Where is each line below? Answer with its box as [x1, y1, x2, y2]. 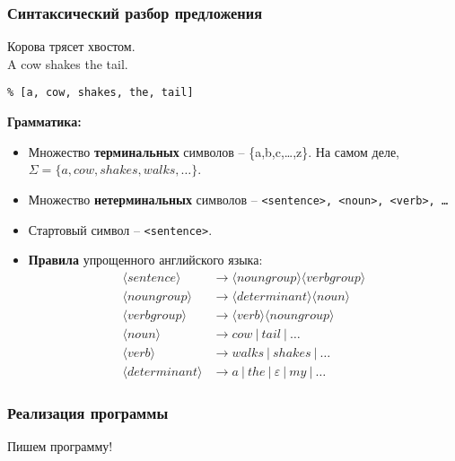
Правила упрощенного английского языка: [28, 250, 263, 269]
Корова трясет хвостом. [7, 37, 136, 56]
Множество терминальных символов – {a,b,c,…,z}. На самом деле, [28, 142, 399, 161]
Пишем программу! [7, 437, 113, 456]
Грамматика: [7, 112, 82, 131]
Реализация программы [7, 401, 169, 423]
